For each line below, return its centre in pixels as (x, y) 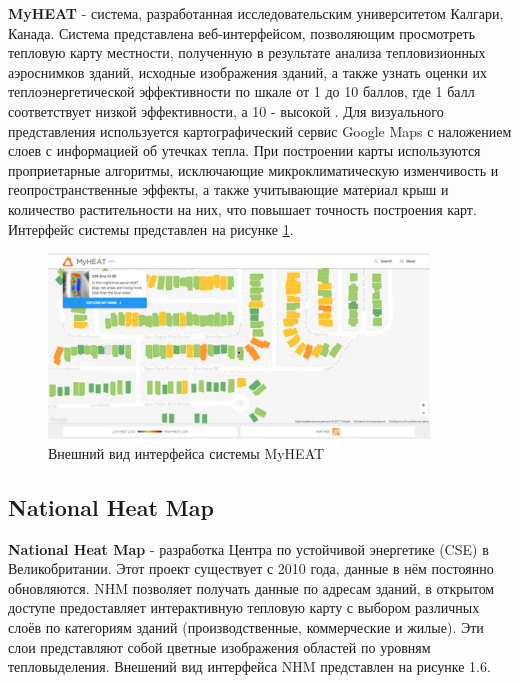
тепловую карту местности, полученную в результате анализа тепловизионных (247, 52)
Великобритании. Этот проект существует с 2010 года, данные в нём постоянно (251, 568)
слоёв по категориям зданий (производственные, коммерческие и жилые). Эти (246, 626)
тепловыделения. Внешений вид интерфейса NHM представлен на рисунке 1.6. (249, 666)
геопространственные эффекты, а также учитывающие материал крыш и (228, 189)
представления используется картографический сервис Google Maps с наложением (260, 130)
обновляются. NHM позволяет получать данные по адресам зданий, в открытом (251, 587)
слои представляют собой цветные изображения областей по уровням (219, 646)
